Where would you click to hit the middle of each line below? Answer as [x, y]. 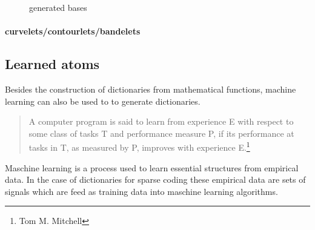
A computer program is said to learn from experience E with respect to [161, 121]
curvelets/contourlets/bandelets [73, 31]
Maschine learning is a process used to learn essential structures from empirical [152, 167]
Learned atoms [52, 64]
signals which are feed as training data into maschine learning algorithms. [141, 191]
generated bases [58, 7]
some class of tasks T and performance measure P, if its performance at [161, 133]
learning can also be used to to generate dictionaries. [103, 101]
